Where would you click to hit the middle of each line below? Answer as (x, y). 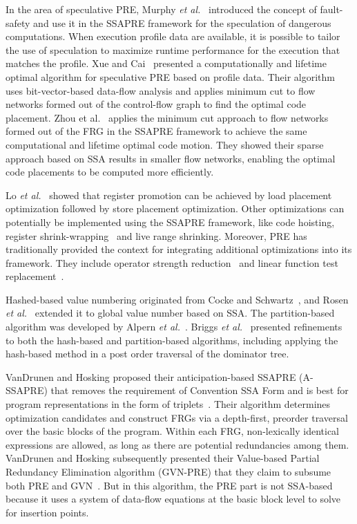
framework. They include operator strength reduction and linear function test (172, 262)
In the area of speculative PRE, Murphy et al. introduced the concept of (161, 9)
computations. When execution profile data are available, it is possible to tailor (173, 36)
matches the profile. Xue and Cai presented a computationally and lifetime (166, 63)
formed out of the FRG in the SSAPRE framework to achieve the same (156, 131)
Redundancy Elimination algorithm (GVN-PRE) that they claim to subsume (168, 471)
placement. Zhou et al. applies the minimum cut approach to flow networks (167, 117)
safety (18, 22)
